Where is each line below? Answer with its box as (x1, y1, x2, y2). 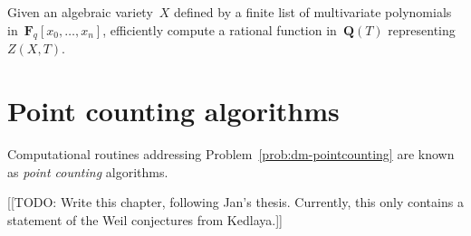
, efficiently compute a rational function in (102, 20, 337, 39)
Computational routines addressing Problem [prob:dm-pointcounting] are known (7, 145, 455, 164)
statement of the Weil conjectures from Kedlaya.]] (7, 210, 283, 229)
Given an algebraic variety (7, 3, 153, 21)
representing (388, 20, 456, 39)
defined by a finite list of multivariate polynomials (174, 3, 452, 21)
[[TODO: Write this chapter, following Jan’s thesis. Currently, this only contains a (7, 193, 464, 212)
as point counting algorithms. (7, 162, 168, 181)
